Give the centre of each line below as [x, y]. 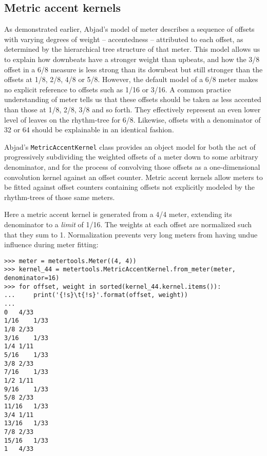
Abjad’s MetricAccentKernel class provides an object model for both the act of [130, 146]
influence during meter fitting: [51, 244]
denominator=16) [32, 278]
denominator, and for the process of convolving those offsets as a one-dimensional [132, 166]
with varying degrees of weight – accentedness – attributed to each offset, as [124, 39]
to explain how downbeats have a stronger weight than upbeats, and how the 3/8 [132, 59]
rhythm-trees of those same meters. [60, 197]
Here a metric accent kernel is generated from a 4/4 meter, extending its [118, 214]
